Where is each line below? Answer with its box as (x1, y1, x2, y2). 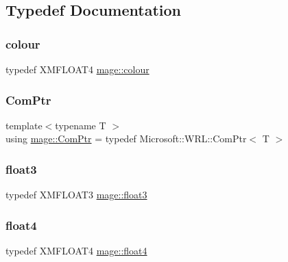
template (5, 118, 43, 132)
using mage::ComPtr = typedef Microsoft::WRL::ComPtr (5, 131, 247, 146)
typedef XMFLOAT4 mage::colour (5, 62, 149, 76)
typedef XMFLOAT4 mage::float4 (5, 244, 147, 258)
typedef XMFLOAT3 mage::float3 (5, 187, 147, 202)
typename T (55, 118, 106, 132)
